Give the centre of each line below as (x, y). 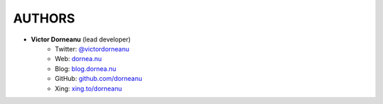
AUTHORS (44, 18)
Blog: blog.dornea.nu (85, 69)
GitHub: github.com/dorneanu (99, 79)
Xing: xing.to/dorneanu (89, 89)
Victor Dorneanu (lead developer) (81, 39)
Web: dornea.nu (78, 59)
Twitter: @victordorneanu (92, 48)
